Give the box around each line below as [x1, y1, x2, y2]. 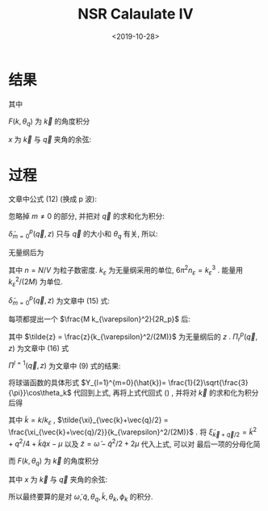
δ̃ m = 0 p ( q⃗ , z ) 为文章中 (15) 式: [8, 294, 111, 308]
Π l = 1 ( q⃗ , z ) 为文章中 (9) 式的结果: [8, 359, 121, 371]
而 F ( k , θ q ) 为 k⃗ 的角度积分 [8, 456, 99, 468]
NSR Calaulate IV [77, 5, 194, 23]
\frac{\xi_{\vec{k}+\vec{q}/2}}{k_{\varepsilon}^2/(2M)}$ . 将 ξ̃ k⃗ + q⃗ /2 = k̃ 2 [8, 425, 257, 438]
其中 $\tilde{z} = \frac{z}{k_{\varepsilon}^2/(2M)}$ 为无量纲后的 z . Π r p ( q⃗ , [8, 330, 258, 343]
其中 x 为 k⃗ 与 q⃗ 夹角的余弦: [8, 475, 107, 484]
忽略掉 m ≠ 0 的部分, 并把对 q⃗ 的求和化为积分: [8, 212, 165, 221]
